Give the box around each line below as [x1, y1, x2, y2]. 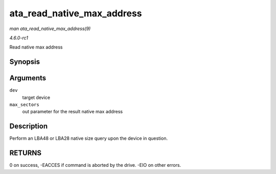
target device [22, 94, 51, 101]
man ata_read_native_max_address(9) [9, 26, 91, 32]
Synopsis [9, 58, 40, 66]
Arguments [9, 74, 47, 83]
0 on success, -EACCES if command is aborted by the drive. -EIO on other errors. [9, 162, 181, 168]
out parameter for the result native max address [22, 109, 123, 115]
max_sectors [9, 102, 39, 108]
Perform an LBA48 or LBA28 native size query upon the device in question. [9, 135, 168, 141]
